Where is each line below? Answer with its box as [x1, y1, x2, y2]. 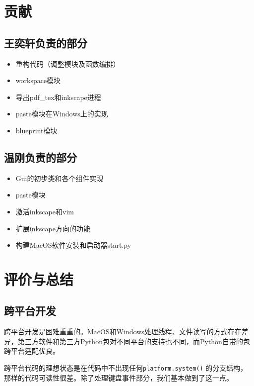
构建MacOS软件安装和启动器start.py [15, 240, 131, 250]
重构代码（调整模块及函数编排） [15, 58, 120, 69]
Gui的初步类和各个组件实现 [15, 173, 104, 183]
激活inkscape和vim [15, 206, 74, 216]
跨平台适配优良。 [4, 346, 60, 356]
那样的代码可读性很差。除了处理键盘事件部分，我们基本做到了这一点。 [4, 372, 233, 383]
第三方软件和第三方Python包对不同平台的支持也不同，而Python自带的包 [17, 336, 250, 346]
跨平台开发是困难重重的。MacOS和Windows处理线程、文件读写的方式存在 [4, 326, 242, 337]
